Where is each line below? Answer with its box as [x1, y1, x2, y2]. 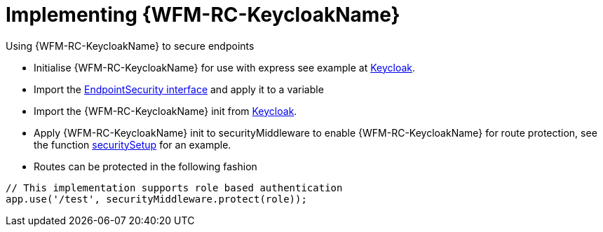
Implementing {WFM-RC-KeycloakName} [6, 3, 400, 27]
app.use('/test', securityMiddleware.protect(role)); [6, 193, 307, 205]
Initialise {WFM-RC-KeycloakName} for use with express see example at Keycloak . [34, 61, 416, 74]
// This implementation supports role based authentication [6, 182, 343, 193]
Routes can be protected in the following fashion [34, 160, 257, 172]
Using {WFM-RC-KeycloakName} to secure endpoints [6, 39, 255, 52]
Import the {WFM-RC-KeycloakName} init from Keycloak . [34, 104, 297, 117]
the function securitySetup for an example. [34, 138, 231, 151]
